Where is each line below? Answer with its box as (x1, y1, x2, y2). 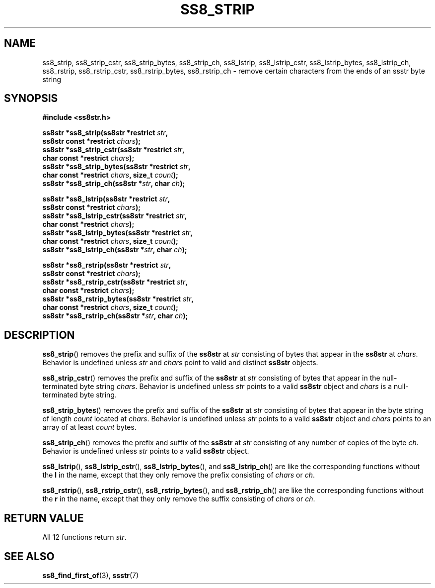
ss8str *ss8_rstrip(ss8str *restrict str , (42, 261, 171, 270)
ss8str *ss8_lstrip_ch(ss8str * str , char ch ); (42, 245, 187, 254)
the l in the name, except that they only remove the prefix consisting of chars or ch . (42, 471, 315, 480)
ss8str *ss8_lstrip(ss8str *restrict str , (42, 195, 170, 203)
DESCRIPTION (4, 328, 75, 341)
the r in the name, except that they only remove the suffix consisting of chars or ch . (42, 494, 315, 503)
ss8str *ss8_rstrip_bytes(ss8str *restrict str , (42, 294, 194, 303)
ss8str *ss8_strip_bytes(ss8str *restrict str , (42, 162, 191, 171)
